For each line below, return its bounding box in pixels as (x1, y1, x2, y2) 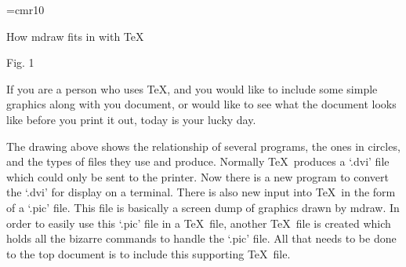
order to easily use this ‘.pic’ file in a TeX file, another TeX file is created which (6, 214, 391, 231)
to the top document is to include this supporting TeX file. (6, 245, 291, 262)
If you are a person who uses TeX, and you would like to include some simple (6, 80, 378, 97)
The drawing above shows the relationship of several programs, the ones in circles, (6, 137, 401, 154)
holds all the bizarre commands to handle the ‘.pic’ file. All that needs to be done (6, 230, 397, 247)
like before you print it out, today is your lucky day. (6, 111, 256, 127)
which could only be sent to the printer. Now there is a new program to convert (6, 168, 390, 185)
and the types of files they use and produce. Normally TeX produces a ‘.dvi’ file (6, 153, 390, 170)
